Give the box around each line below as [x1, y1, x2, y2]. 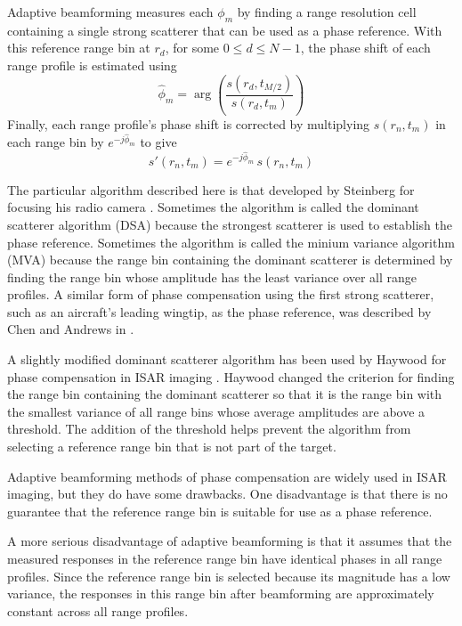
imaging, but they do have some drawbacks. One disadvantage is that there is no [7, 484, 448, 503]
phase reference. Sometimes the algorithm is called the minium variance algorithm [7, 232, 455, 251]
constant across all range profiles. [7, 601, 189, 620]
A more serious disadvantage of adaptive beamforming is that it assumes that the [7, 532, 452, 550]
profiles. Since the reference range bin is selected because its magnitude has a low [7, 566, 450, 585]
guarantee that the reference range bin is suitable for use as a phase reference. [7, 501, 433, 520]
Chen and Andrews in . [7, 320, 134, 338]
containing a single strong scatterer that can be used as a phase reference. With [7, 20, 442, 39]
